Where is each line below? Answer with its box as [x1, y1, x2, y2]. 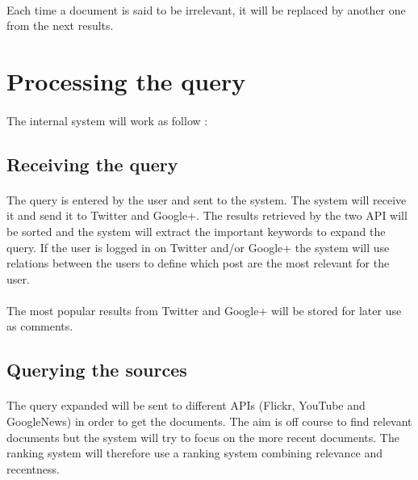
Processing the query [6, 64, 246, 97]
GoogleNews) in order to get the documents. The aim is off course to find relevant [6, 413, 412, 430]
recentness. [6, 460, 60, 477]
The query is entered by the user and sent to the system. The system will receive [6, 191, 407, 208]
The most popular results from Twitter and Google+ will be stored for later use [6, 301, 402, 318]
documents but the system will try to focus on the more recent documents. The [6, 428, 399, 445]
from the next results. [6, 17, 114, 34]
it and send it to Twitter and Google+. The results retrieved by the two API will [6, 207, 408, 224]
